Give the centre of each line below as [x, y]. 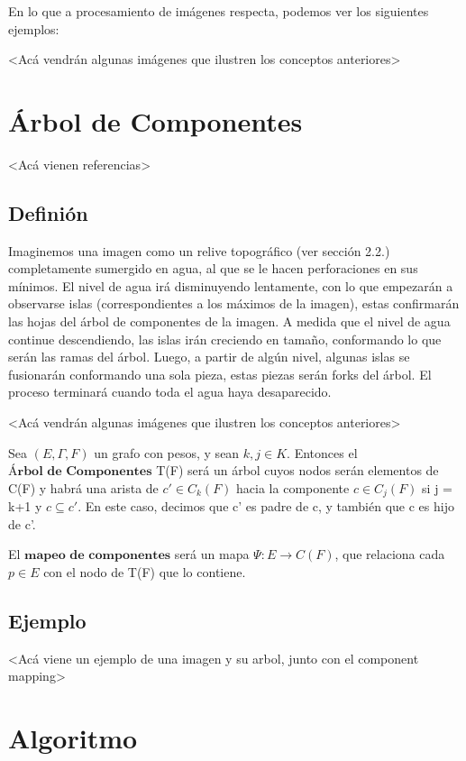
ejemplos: [34, 28]
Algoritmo [73, 738]
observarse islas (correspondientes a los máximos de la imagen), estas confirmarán [234, 303]
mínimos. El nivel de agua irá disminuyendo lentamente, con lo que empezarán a [231, 285]
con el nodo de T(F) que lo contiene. [145, 572]
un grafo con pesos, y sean [167, 452]
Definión [48, 212]
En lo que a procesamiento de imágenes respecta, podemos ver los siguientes [219, 11]
